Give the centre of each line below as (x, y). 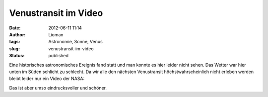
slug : (14, 48)
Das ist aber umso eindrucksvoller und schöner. (58, 88)
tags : (15, 42)
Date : (15, 28)
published (59, 56)
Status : (17, 56)
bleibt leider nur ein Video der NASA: (47, 79)
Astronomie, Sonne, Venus (75, 42)
